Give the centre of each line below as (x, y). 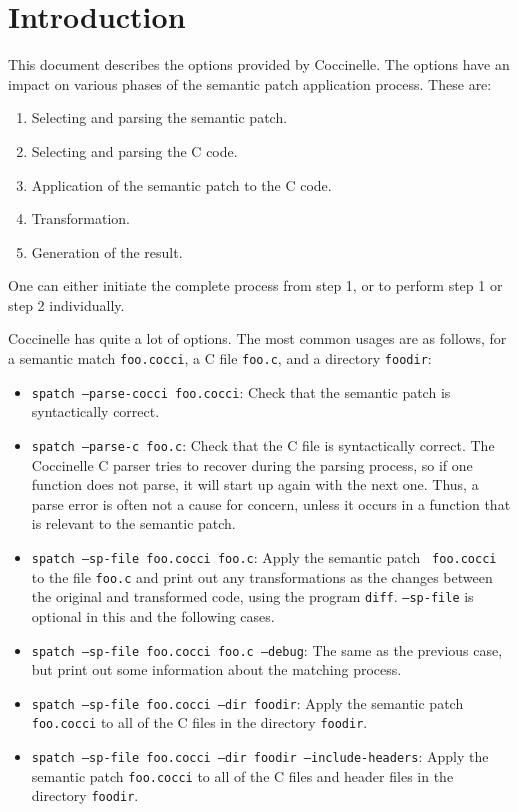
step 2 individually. (66, 304)
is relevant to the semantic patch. (133, 523)
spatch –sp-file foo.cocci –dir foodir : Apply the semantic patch (247, 702)
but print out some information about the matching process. (216, 669)
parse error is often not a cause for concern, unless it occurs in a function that (271, 503)
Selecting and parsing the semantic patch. (159, 117)
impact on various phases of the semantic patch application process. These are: (250, 83)
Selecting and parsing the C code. (134, 150)
